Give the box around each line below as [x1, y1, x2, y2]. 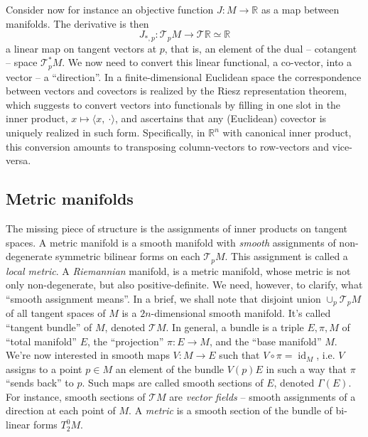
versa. [6, 153, 31, 168]
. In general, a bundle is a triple [166, 319, 304, 334]
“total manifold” [6, 333, 77, 348]
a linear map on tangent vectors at [6, 41, 157, 55]
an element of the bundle [115, 361, 224, 376]
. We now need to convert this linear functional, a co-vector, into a [62, 55, 352, 70]
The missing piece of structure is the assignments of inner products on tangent [6, 221, 348, 236]
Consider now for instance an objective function [6, 2, 214, 16]
